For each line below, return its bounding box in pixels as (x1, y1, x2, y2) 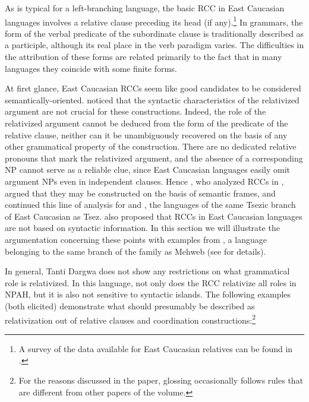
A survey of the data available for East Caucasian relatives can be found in (18, 342, 293, 354)
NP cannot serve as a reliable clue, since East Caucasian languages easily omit (5, 163, 291, 176)
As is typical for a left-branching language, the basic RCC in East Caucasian (5, 2, 285, 14)
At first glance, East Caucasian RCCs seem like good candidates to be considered (5, 82, 301, 94)
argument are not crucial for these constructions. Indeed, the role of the (5, 105, 266, 118)
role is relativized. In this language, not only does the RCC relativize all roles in (5, 276, 297, 289)
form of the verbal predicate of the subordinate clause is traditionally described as (5, 27, 304, 39)
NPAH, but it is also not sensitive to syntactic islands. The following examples (5, 288, 291, 300)
